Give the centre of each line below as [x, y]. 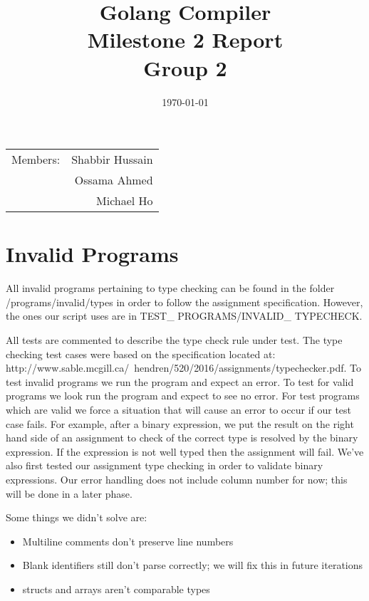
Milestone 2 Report [185, 40]
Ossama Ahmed [114, 180]
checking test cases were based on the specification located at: [141, 354]
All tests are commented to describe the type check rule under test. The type [174, 340]
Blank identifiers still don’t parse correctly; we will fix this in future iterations [193, 565]
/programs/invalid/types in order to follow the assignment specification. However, [184, 302]
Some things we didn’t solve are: [77, 517]
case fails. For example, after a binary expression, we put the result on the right [180, 423]
